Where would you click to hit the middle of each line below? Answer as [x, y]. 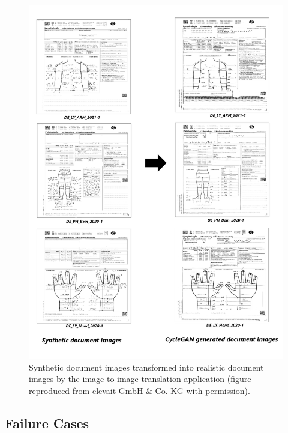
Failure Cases [47, 422]
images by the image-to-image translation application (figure [140, 379]
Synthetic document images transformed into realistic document [146, 367]
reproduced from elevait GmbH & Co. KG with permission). [139, 390]
